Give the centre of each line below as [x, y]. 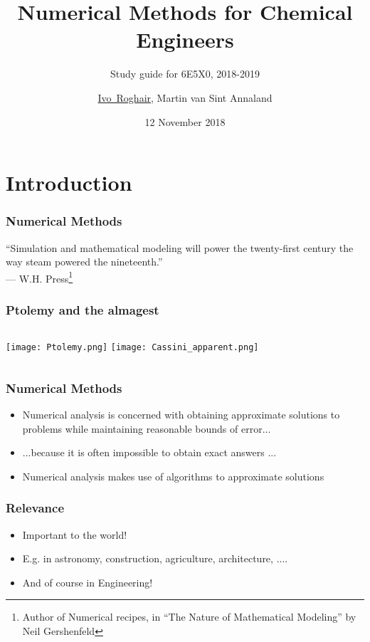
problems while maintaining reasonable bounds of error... [147, 428]
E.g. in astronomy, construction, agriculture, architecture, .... [155, 558]
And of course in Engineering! [88, 582]
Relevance [35, 508]
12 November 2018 [185, 121]
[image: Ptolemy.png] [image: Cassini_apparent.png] [132, 348]
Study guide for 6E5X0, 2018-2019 [185, 74]
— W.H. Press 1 [39, 277]
